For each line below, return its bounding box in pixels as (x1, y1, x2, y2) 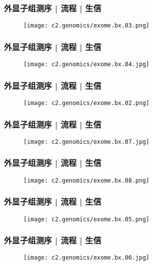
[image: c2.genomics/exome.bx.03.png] (23, 22, 150, 29)
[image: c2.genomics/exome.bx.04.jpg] (23, 61, 150, 68)
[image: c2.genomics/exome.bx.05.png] (23, 215, 150, 223)
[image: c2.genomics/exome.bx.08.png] (23, 177, 150, 184)
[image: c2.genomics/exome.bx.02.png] (23, 99, 150, 106)
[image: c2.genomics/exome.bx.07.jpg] (23, 138, 150, 145)
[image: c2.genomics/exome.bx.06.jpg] (23, 254, 150, 262)
